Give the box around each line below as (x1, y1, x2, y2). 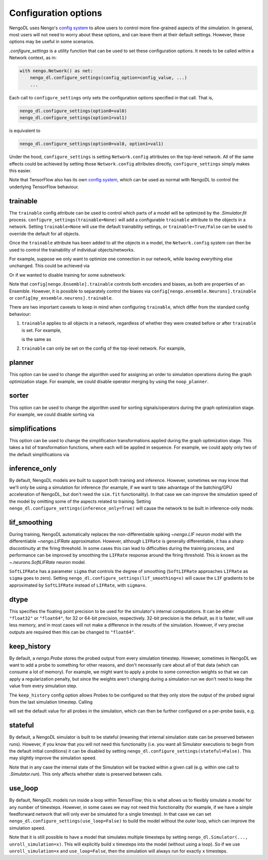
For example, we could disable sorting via (9, 411, 94, 417)
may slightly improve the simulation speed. (9, 755, 97, 761)
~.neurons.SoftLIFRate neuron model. (9, 559, 86, 565)
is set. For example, (21, 327, 62, 333)
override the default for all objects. (9, 231, 80, 236)
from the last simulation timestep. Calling (9, 699, 93, 705)
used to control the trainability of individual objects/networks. (9, 246, 135, 253)
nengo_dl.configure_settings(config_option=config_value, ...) (30, 75, 188, 80)
